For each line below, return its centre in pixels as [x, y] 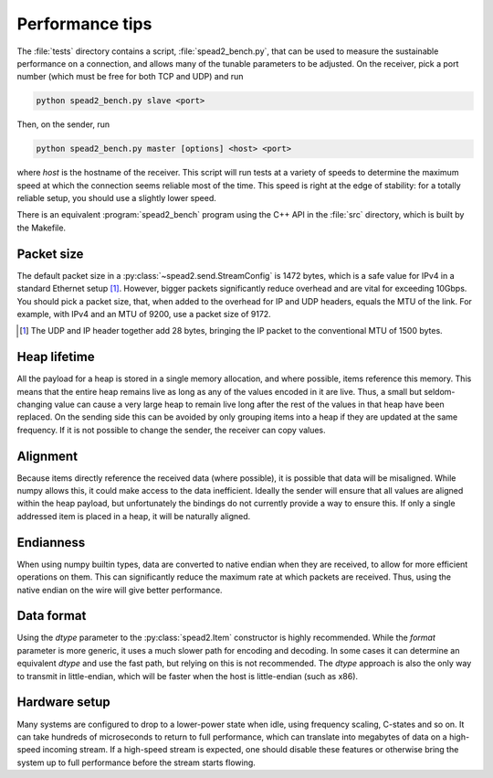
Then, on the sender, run [63, 124]
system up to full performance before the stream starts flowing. [136, 762]
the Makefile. [42, 228]
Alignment [47, 456]
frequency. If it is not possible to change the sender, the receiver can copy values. [171, 430]
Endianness [51, 543]
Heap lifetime [56, 357]
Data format [52, 616]
